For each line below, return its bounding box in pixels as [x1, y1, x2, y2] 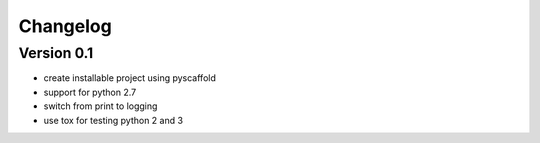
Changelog [18, 15, 112, 37]
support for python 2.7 [43, 86, 137, 98]
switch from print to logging [43, 100, 158, 112]
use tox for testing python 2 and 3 [43, 114, 184, 126]
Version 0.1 [18, 44, 94, 62]
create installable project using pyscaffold [43, 72, 217, 84]
